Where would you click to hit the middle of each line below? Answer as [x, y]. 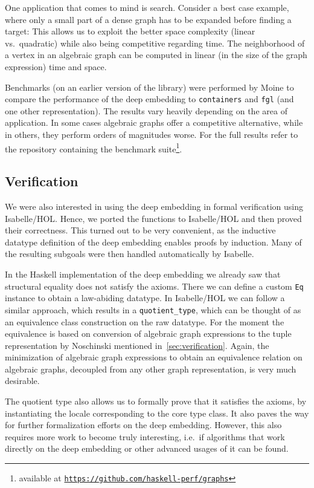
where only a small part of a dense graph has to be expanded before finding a [148, 19]
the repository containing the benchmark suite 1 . [94, 148]
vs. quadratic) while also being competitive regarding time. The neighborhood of [155, 43]
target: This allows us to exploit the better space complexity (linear [130, 31]
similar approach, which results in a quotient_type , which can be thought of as [153, 309]
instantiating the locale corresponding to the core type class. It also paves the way [157, 413]
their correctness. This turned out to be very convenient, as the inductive [140, 230]
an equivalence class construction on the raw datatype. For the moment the [145, 321]
